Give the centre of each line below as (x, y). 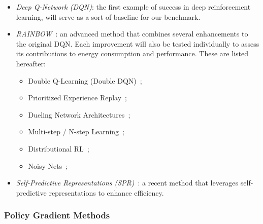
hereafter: (31, 63)
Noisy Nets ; (48, 165)
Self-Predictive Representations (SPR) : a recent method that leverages (127, 183)
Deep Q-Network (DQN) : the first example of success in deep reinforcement (133, 7)
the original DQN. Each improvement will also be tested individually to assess (138, 43)
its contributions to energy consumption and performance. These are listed (132, 53)
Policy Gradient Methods (57, 215)
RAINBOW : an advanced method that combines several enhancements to (132, 34)
